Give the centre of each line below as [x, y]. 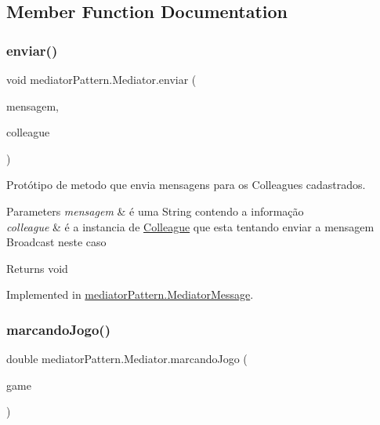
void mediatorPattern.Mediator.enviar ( [101, 79]
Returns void [37, 268]
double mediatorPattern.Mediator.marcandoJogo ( [127, 359]
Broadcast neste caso [56, 242]
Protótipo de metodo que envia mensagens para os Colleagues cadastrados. [186, 185]
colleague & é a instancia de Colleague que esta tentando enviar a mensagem [190, 226]
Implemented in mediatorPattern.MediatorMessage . [130, 294]
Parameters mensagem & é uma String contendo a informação [155, 211]
